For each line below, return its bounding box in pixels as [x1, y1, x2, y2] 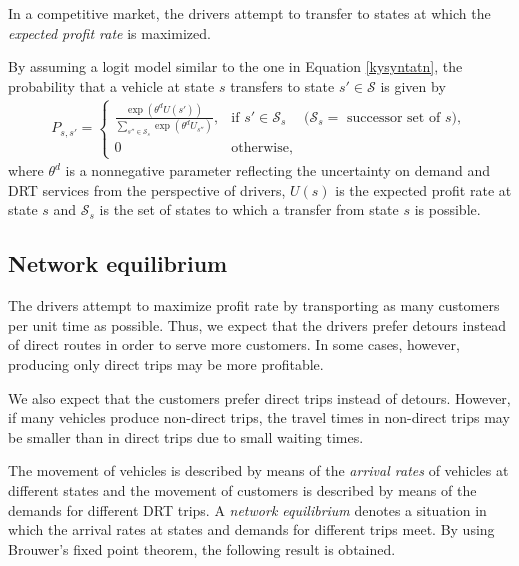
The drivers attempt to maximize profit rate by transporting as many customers [8, 295, 500, 316]
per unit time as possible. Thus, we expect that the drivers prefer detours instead [8, 314, 507, 335]
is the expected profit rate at [335, 179, 512, 200]
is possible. [414, 199, 481, 220]
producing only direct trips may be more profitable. [8, 353, 324, 374]
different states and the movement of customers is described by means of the [8, 479, 477, 500]
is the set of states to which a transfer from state [99, 199, 399, 220]
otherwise [231, 140, 289, 155]
